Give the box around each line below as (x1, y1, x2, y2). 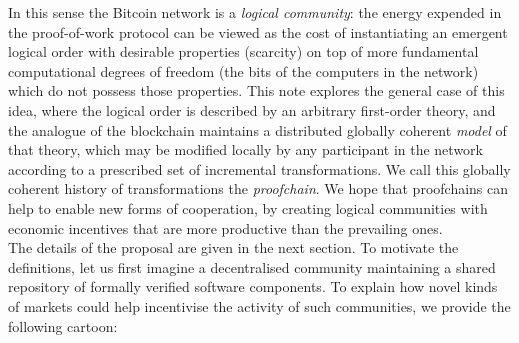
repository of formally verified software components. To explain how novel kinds (8, 276, 498, 297)
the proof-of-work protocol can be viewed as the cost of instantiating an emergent (8, 21, 508, 42)
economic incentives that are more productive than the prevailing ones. (8, 217, 443, 238)
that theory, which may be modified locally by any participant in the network (8, 139, 483, 160)
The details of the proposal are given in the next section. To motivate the (8, 237, 459, 258)
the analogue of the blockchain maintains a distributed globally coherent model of (8, 119, 507, 140)
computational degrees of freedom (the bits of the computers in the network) (8, 60, 479, 81)
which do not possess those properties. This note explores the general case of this (8, 80, 505, 101)
